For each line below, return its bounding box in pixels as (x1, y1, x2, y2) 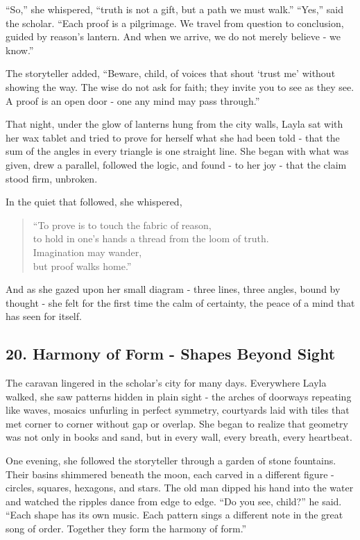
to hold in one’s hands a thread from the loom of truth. (33, 231, 269, 246)
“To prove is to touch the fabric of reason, (33, 217, 212, 232)
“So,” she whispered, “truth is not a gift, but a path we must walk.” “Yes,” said (6, 2, 344, 16)
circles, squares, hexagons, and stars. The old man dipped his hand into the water (6, 480, 354, 495)
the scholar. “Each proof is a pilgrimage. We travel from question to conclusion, (6, 15, 344, 30)
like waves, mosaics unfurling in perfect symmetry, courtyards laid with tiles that (6, 403, 350, 417)
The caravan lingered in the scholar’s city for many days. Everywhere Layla (6, 376, 327, 390)
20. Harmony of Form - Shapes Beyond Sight (6, 343, 336, 364)
